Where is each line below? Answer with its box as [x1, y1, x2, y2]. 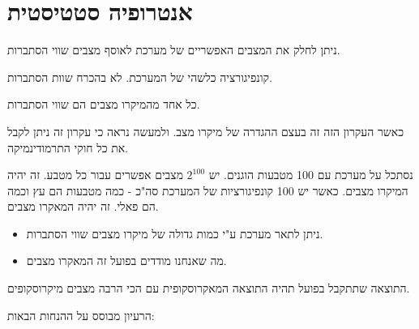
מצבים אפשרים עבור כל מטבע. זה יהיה [7, 166, 183, 183]
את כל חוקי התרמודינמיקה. [7, 139, 129, 156]
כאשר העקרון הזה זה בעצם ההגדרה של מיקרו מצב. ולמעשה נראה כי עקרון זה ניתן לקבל [7, 122, 404, 139]
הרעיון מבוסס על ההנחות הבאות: [7, 306, 155, 323]
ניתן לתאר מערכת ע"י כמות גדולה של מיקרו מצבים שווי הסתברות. [26, 224, 323, 241]
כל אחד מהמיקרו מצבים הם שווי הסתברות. [7, 96, 200, 113]
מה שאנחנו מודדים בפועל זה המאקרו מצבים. [26, 252, 227, 269]
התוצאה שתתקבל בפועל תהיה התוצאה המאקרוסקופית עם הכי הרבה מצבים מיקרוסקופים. [7, 280, 410, 297]
